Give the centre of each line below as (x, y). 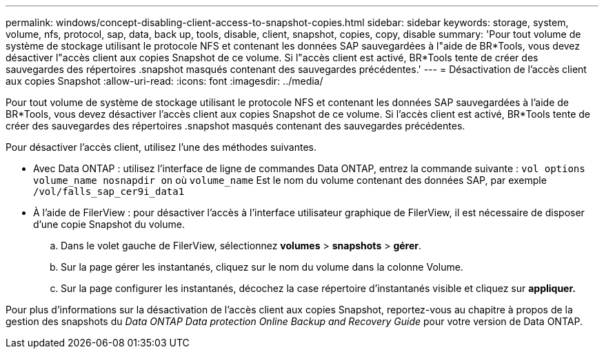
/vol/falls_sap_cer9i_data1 (109, 191)
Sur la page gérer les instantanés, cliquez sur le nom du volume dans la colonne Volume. (262, 267)
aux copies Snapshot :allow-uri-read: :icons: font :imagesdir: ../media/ (164, 81)
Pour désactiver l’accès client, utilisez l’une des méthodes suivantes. (161, 147)
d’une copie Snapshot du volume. (109, 224)
